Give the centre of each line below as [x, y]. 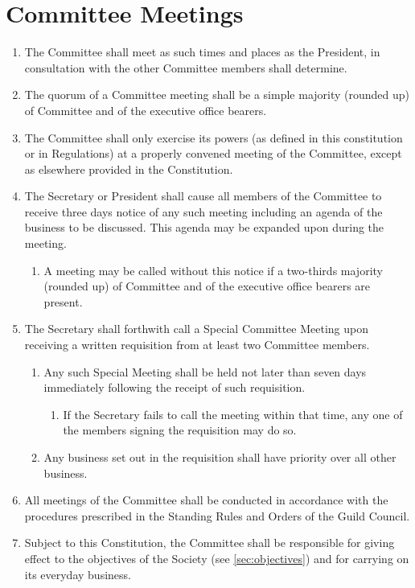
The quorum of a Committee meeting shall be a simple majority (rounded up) [217, 95]
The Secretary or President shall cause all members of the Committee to [203, 196]
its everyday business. [78, 574]
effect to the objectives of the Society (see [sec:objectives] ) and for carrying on [217, 558]
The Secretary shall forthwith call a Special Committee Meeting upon [196, 329]
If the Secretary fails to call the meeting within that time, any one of [233, 414]
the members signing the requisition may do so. [180, 430]
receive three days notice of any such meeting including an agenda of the [203, 211]
